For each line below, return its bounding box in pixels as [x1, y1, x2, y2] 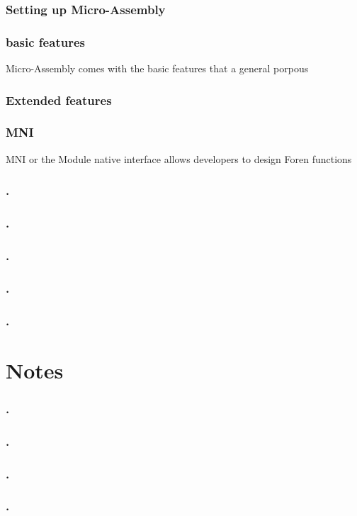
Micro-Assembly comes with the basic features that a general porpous [6, 61, 309, 76]
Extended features [6, 91, 112, 108]
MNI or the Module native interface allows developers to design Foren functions [6, 151, 352, 166]
